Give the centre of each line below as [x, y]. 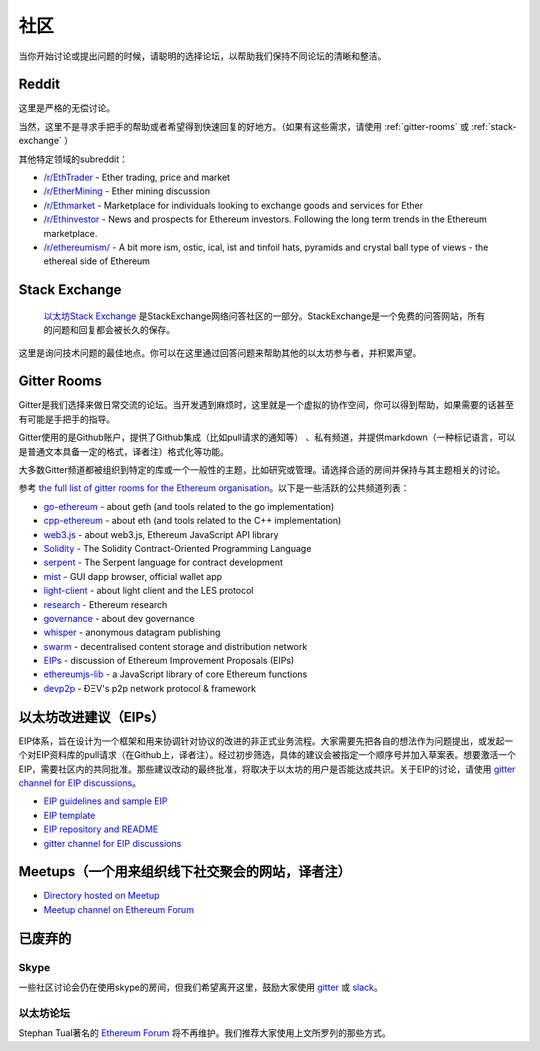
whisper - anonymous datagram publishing [132, 632]
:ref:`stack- [494, 126]
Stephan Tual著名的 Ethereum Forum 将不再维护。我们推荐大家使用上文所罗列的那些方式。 [204, 1033]
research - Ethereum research [105, 604]
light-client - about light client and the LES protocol [148, 591]
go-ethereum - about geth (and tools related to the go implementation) [189, 506]
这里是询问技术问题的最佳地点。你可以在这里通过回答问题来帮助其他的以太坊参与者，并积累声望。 [220, 352]
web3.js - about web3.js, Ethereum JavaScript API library [161, 534]
